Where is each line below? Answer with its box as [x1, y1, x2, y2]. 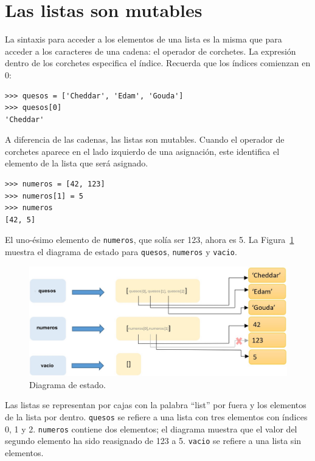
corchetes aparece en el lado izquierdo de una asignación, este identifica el [5, 145, 280, 157]
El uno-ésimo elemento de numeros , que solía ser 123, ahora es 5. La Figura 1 [5, 233, 294, 246]
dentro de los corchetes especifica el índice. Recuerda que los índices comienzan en [5, 56, 311, 69]
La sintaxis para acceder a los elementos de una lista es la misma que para [5, 33, 282, 46]
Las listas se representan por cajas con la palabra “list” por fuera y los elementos [5, 398, 306, 411]
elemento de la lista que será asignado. [5, 157, 148, 169]
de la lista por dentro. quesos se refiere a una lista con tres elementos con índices [5, 411, 308, 423]
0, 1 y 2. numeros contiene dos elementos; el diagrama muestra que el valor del [5, 422, 297, 435]
